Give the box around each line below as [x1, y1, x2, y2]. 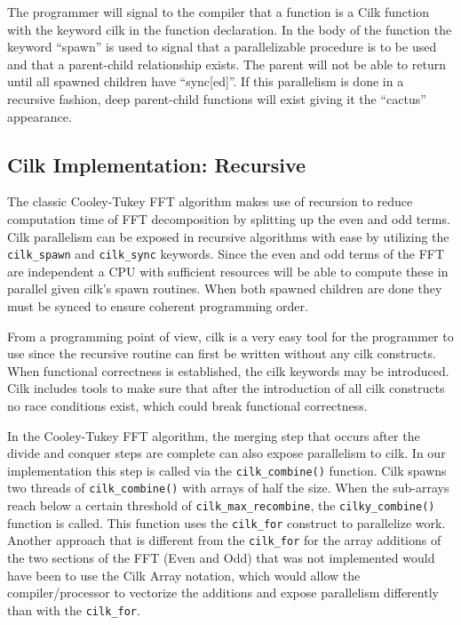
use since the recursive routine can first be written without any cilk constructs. [7, 344, 436, 363]
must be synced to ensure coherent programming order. [7, 296, 308, 315]
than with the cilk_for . [7, 600, 140, 619]
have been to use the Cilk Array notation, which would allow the [7, 565, 361, 584]
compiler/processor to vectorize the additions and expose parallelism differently [7, 583, 439, 602]
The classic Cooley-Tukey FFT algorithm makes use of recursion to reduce [7, 192, 413, 211]
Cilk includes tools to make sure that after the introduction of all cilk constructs [7, 379, 445, 397]
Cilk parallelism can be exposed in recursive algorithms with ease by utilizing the [7, 227, 449, 245]
